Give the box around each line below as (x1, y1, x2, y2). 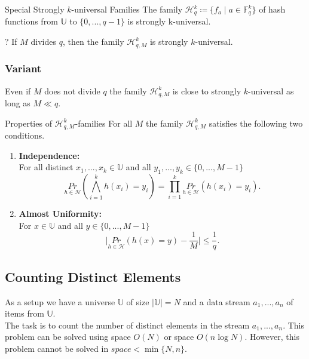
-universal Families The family (71, 3, 183, 15)
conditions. (5, 129, 45, 142)
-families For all (75, 116, 133, 129)
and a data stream (183, 295, 250, 308)
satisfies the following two (209, 116, 303, 129)
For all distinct (19, 161, 74, 173)
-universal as (248, 84, 294, 97)
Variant (5, 61, 42, 76)
